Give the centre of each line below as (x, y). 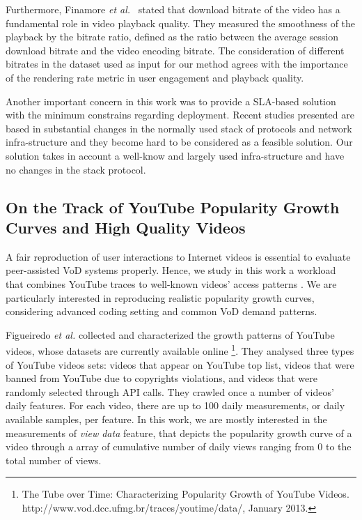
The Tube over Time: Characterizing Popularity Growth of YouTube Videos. (186, 494)
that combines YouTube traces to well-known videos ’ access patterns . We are (171, 283)
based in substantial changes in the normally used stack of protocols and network (179, 128)
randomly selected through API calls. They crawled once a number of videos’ (170, 391)
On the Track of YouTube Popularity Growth (173, 207)
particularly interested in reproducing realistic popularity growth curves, (160, 297)
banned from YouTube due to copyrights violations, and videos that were (162, 378)
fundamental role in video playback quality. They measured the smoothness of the (181, 23)
